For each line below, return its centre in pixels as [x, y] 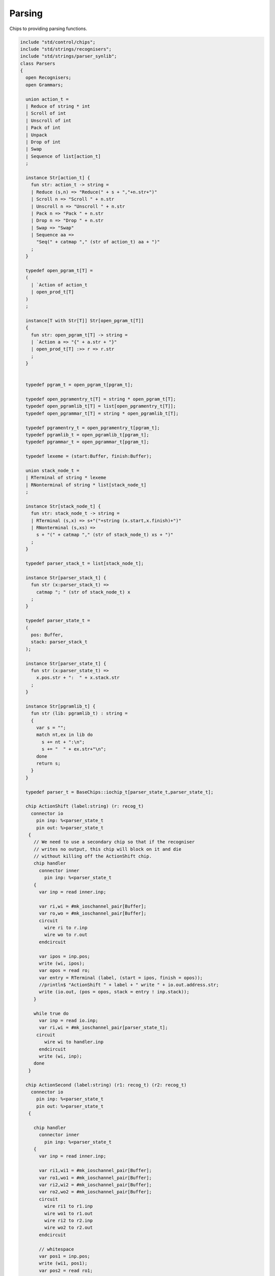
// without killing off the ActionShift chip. [93, 856]
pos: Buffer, [47, 635]
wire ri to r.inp [66, 927]
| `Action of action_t [59, 285]
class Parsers [38, 63]
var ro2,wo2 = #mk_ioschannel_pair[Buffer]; [95, 1192]
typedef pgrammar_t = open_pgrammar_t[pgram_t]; [88, 442]
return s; [49, 763]
